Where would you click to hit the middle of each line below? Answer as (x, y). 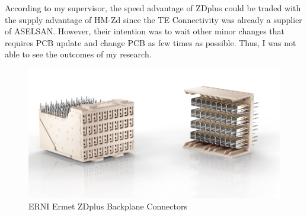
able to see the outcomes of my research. (78, 54)
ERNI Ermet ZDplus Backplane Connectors (108, 206)
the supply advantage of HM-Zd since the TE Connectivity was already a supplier (153, 19)
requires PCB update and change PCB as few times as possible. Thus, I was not (151, 42)
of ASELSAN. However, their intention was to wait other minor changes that (145, 31)
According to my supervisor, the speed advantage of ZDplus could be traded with (153, 8)
